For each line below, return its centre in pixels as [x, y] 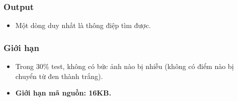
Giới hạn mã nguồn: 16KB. [63, 93]
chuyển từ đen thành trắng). [59, 76]
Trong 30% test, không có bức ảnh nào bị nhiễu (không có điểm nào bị [125, 66]
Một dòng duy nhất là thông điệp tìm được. [83, 25]
